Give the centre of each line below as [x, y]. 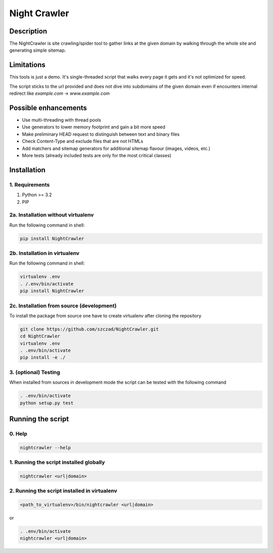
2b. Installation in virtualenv [44, 253]
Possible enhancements [48, 108]
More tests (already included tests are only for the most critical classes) [97, 155]
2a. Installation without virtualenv [52, 215]
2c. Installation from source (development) [63, 306]
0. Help [18, 433]
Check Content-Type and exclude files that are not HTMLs [83, 141]
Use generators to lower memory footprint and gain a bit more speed [94, 127]
